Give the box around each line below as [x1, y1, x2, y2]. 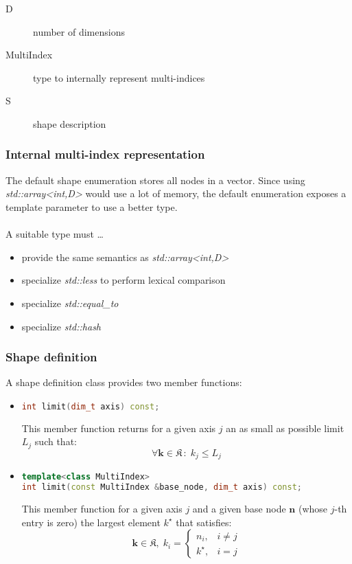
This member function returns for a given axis [21, 420, 216, 435]
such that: [34, 434, 77, 449]
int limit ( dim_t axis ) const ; [21, 401, 160, 411]
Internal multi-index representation [5, 146, 205, 163]
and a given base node [192, 501, 286, 516]
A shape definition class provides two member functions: [5, 375, 242, 390]
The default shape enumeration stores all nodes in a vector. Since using [5, 172, 305, 187]
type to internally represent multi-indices [33, 70, 205, 84]
